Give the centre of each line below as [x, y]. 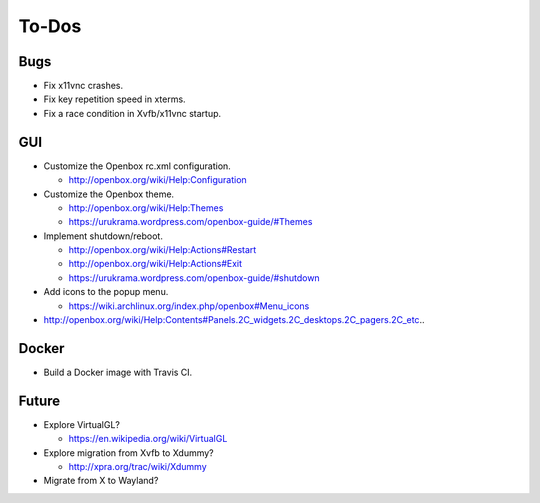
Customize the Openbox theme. [109, 194]
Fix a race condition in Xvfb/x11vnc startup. [132, 113]
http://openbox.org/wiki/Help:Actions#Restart [162, 250]
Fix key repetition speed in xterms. [114, 99]
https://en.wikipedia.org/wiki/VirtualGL [148, 439]
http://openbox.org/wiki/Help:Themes [146, 207]
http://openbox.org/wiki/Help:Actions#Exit [155, 264]
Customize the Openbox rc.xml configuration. [137, 166]
